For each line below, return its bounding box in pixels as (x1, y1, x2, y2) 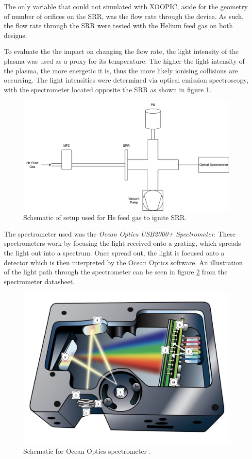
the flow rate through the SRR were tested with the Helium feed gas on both (4, 20, 233, 31)
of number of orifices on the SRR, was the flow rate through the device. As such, (4, 11, 244, 21)
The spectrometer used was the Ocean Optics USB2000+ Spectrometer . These (4, 228, 235, 238)
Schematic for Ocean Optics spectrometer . (23, 445, 151, 456)
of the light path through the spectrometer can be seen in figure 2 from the (4, 267, 228, 277)
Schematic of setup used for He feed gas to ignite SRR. (23, 212, 187, 222)
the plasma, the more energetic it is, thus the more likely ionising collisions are (4, 65, 238, 75)
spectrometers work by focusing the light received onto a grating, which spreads (4, 238, 241, 248)
